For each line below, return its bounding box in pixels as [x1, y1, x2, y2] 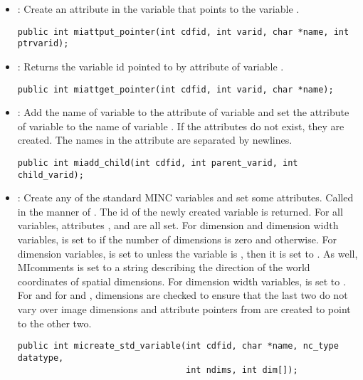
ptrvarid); [17, 38, 69, 49]
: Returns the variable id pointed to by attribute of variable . [17, 58, 284, 73]
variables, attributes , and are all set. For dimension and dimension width [17, 218, 339, 233]
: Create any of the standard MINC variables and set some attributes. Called [17, 190, 354, 205]
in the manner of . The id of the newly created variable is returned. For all [17, 204, 343, 218]
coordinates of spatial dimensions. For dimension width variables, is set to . [17, 273, 346, 288]
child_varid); [17, 169, 84, 180]
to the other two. [17, 315, 92, 330]
